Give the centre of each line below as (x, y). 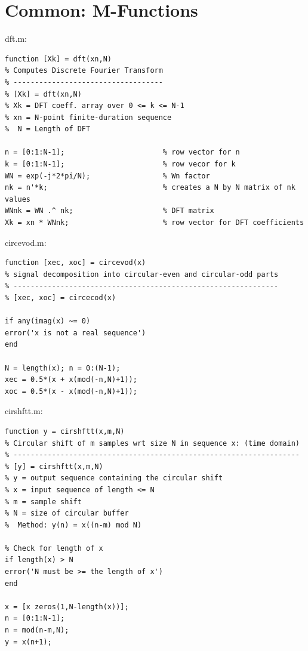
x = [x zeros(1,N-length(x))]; (67, 607)
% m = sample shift (43, 502)
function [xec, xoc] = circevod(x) (76, 263)
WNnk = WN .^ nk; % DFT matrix (110, 211)
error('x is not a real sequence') (76, 333)
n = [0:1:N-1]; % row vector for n (122, 152)
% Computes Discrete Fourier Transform (84, 71)
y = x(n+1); (28, 642)
